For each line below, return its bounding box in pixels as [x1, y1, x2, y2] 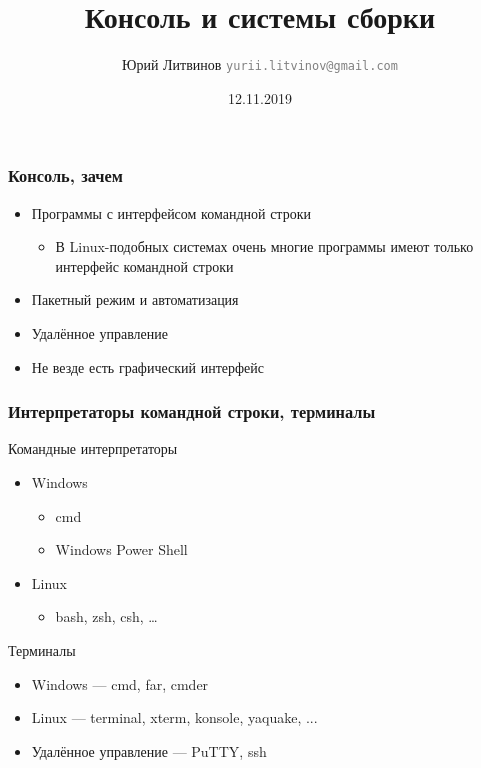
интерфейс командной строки [55, 255, 234, 276]
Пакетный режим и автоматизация [31, 289, 239, 310]
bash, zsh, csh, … [55, 606, 158, 627]
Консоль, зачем [8, 163, 123, 188]
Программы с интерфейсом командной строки [31, 202, 311, 223]
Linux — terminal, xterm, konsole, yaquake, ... [31, 707, 318, 728]
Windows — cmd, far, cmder [31, 673, 209, 694]
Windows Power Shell [55, 539, 188, 560]
